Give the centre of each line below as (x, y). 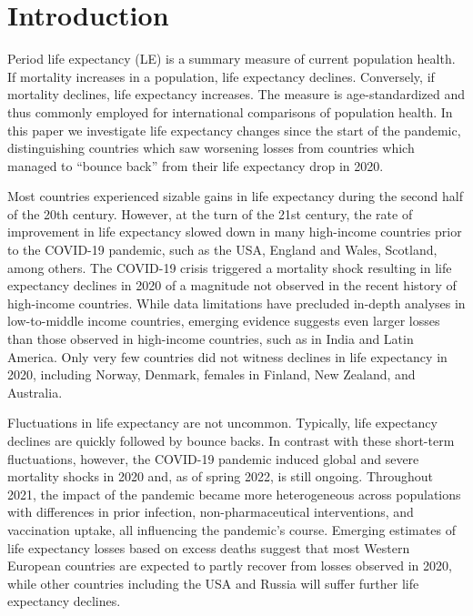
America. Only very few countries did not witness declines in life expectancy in (227, 356)
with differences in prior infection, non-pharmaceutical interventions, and (211, 512)
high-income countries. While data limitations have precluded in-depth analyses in (236, 303)
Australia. (35, 392)
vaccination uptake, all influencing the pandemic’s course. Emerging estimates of (231, 529)
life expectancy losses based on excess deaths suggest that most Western (209, 547)
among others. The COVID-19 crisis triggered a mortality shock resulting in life (230, 267)
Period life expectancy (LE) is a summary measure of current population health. (231, 59)
